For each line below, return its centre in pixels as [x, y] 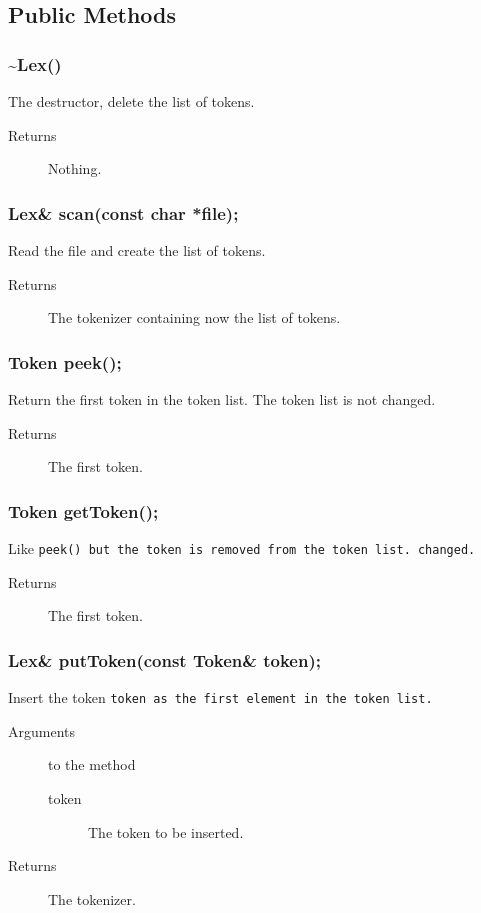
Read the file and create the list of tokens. [137, 250]
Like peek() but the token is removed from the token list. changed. [242, 548]
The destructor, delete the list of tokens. [131, 101]
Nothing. [75, 168]
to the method [92, 764]
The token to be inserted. [166, 831]
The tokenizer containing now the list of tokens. [194, 317]
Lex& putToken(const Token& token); [164, 659]
